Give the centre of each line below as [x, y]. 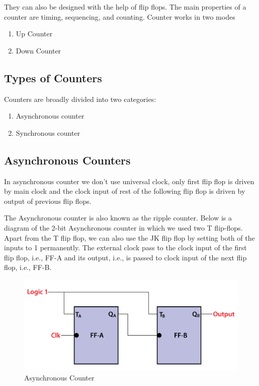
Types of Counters [53, 77]
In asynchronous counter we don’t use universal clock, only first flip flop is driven [129, 181]
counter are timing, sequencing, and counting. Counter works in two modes [120, 16]
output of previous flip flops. [48, 201]
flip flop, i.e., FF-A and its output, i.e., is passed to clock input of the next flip [125, 257]
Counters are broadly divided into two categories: [80, 99]
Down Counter [38, 50]
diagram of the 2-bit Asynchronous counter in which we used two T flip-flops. [123, 227]
